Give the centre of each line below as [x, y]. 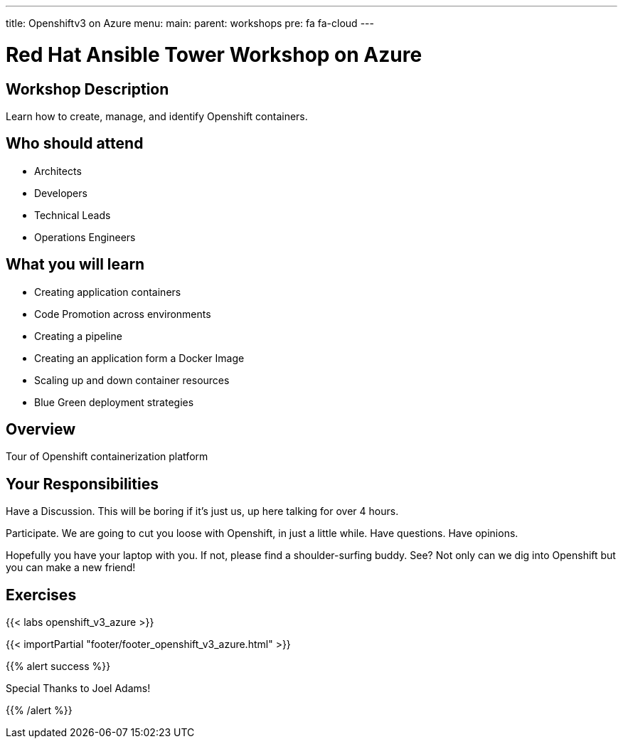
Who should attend [75, 144]
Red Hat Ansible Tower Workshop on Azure [214, 54]
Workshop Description [87, 89]
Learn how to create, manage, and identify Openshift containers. [157, 116]
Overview [41, 430]
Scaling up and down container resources [132, 380]
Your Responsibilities [82, 484]
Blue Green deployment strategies [114, 402]
